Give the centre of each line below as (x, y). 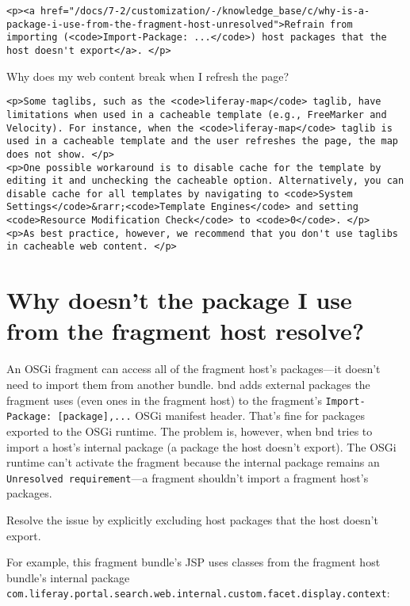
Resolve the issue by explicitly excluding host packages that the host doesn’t (192, 519)
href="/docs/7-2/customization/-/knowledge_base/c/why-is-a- (205, 11)
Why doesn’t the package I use (179, 300)
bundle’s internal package (68, 577)
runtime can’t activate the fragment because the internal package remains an (193, 462)
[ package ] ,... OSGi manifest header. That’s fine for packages (211, 415)
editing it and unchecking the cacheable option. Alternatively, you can (205, 181)
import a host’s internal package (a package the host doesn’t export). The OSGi (201, 446)
